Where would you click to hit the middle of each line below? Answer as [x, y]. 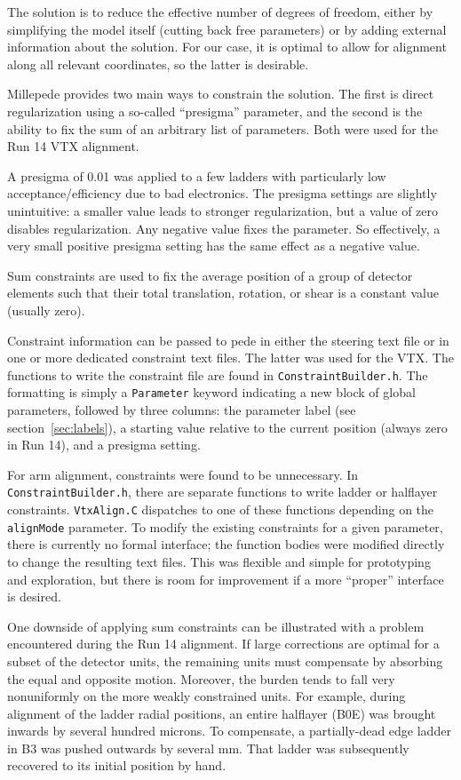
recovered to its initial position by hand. [117, 765]
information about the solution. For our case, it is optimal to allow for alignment [227, 47]
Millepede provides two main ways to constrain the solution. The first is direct [221, 94]
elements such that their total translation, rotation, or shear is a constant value [223, 293]
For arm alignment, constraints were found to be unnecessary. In [183, 474]
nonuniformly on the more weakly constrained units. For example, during [207, 696]
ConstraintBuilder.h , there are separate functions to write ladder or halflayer [223, 492]
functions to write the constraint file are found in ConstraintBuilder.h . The [218, 374]
